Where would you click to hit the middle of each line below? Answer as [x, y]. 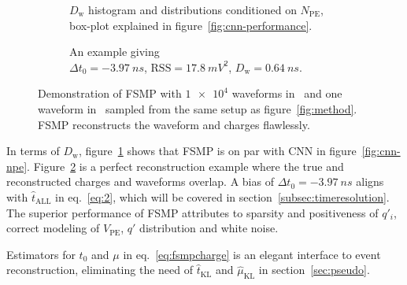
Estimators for [41, 254]
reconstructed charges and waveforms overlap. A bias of [140, 181]
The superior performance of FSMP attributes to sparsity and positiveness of [192, 212]
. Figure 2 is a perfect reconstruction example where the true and [185, 166]
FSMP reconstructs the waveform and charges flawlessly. [174, 124]
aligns [370, 181]
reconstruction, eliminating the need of [100, 270]
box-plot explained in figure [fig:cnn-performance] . [191, 25]
